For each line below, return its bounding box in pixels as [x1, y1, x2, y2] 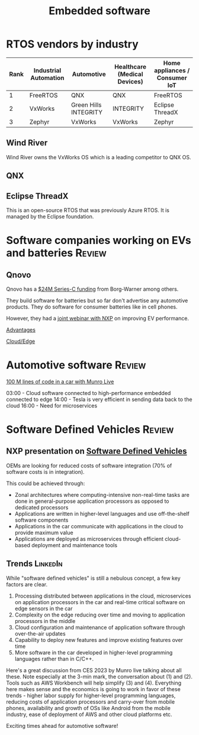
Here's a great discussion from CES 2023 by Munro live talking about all [6, 666, 182, 673]
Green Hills [70, 101, 102, 109]
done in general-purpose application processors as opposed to [14, 498, 169, 505]
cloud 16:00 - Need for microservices [6, 402, 98, 409]
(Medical [117, 70, 143, 78]
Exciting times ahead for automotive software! [6, 722, 118, 729]
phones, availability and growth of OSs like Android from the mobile [6, 704, 171, 711]
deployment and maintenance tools [31, 541, 117, 548]
